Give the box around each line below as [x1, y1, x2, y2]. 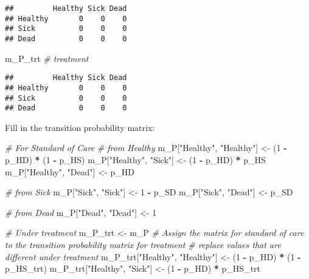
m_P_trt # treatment [5, 52, 89, 64]
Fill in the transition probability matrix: [5, 121, 155, 133]
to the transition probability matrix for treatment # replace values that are [5, 238, 281, 250]
